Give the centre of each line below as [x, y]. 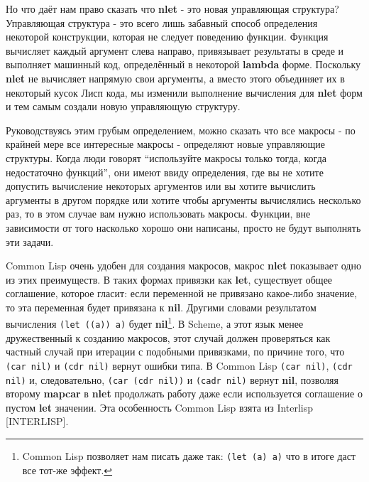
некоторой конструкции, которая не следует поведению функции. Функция [167, 37]
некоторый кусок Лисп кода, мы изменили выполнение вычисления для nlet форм [184, 92]
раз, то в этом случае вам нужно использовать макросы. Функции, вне [158, 214]
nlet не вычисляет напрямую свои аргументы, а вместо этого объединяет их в [175, 78]
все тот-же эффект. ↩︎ [67, 470]
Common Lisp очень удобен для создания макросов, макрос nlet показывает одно [183, 266]
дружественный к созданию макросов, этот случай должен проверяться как [168, 337]
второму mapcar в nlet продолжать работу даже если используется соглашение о [184, 393]
